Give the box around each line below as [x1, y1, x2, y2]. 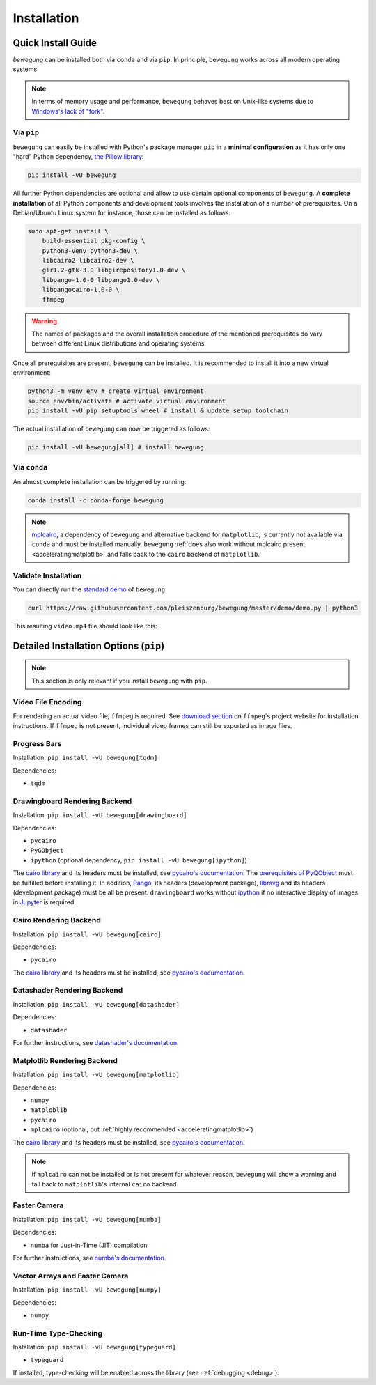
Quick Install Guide [13, 37, 97, 49]
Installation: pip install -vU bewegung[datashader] [13, 1000, 180, 1008]
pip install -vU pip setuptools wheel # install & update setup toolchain [27, 406, 289, 415]
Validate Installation [13, 571, 82, 580]
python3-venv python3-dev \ [42, 247, 139, 254]
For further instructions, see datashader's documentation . [13, 1039, 179, 1047]
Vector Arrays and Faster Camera [13, 1271, 129, 1280]
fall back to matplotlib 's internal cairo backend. [31, 1179, 179, 1188]
